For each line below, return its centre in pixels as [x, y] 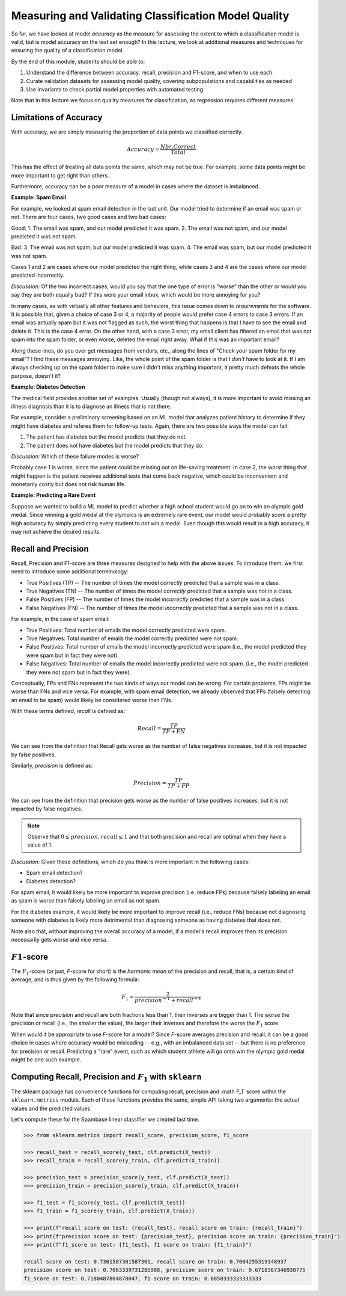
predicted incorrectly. [38, 275]
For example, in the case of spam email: [60, 619]
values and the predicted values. [52, 1108]
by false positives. [34, 754]
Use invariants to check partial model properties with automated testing [115, 89]
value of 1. [40, 845]
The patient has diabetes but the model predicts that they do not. [107, 437]
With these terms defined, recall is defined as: [68, 711]
